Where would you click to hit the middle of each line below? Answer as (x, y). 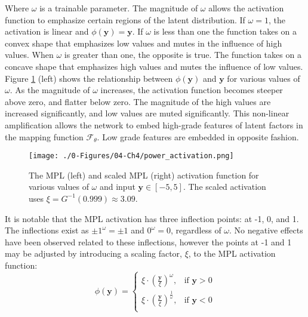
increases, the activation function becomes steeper (192, 90)
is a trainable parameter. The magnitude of (119, 8)
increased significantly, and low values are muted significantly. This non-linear (147, 113)
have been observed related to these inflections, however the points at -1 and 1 (148, 241)
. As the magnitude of (50, 90)
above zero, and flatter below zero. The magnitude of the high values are (138, 101)
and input (117, 187)
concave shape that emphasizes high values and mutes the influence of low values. (154, 66)
